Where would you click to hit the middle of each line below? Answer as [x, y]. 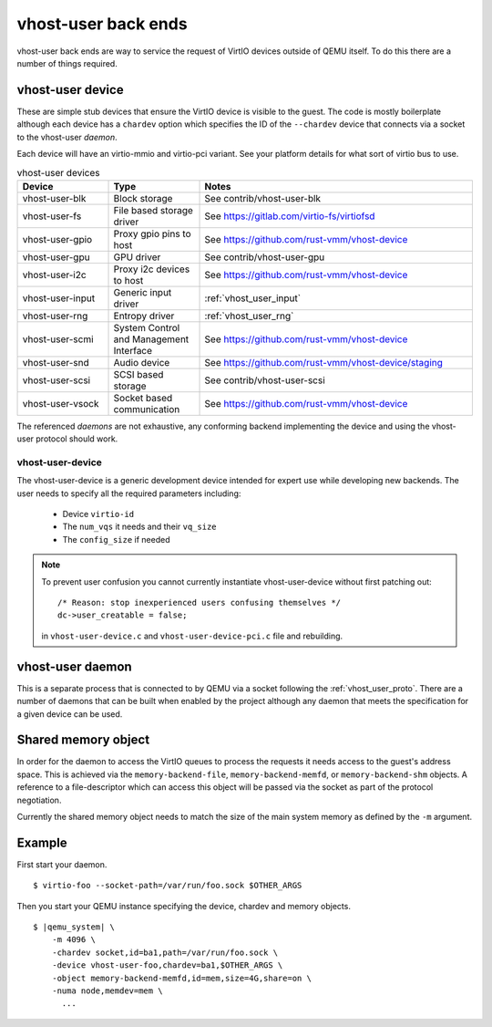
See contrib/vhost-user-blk [263, 198]
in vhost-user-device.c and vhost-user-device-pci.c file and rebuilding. [192, 636]
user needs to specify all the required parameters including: [129, 493]
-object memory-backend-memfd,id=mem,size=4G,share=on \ [181, 978]
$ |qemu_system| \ [74, 927]
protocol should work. [77, 439]
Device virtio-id [98, 514]
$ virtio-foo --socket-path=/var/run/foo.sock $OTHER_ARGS [168, 886]
